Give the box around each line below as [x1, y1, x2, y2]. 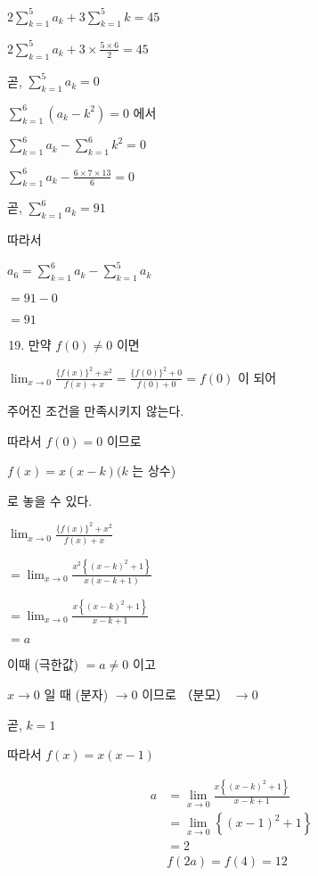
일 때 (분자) [44, 685, 109, 703]
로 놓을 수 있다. [7, 491, 93, 509]
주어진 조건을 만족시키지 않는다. [7, 401, 184, 420]
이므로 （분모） [142, 685, 229, 703]
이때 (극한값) [7, 655, 78, 674]
